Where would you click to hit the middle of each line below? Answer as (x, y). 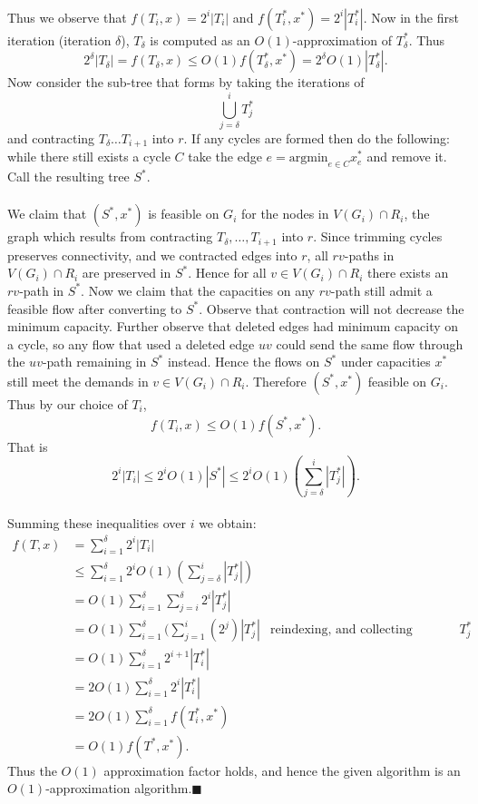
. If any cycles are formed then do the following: (317, 137)
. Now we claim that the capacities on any (198, 290)
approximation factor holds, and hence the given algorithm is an (282, 770)
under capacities (385, 362)
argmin (308, 158)
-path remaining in (94, 362)
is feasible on (184, 214)
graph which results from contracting (110, 236)
